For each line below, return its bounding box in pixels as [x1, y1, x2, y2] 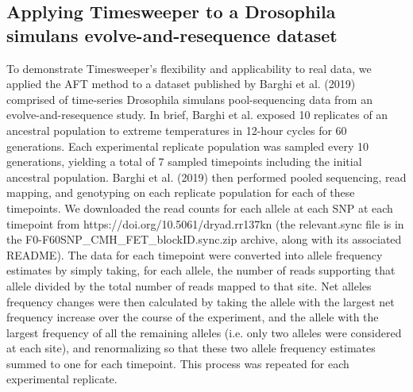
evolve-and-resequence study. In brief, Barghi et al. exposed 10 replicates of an [6, 106, 388, 123]
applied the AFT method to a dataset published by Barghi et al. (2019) [6, 75, 356, 92]
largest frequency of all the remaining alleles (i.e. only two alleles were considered [6, 324, 402, 340]
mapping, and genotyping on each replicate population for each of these [6, 184, 355, 201]
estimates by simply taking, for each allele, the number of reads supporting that [6, 262, 396, 279]
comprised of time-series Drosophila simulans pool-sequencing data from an [6, 90, 372, 107]
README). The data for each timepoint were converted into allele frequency [6, 246, 383, 263]
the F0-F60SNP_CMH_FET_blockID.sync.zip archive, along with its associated [6, 231, 402, 248]
